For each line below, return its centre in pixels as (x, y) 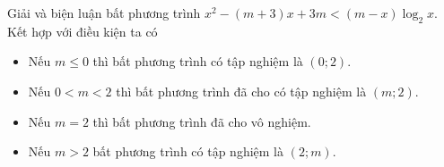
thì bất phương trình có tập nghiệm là (198, 61)
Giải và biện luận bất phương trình (104, 13)
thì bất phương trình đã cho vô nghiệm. (202, 121)
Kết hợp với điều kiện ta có (83, 31)
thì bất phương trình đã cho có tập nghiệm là (241, 91)
